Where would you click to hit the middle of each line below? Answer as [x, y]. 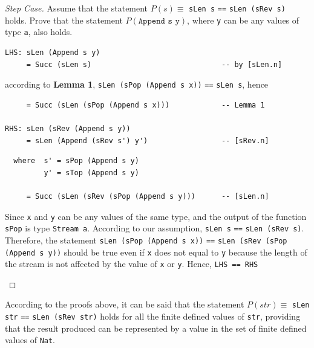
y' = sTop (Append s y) [91, 172]
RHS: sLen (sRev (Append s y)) [68, 129]
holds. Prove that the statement [64, 20]
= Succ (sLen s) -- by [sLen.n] [154, 64]
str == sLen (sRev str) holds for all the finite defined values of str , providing [153, 316]
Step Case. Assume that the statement [77, 8]
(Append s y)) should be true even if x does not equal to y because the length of [156, 252]
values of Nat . [30, 340]
